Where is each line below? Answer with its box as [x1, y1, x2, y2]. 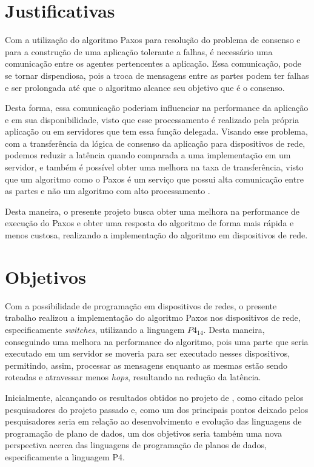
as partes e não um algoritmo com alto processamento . [5, 184, 210, 197]
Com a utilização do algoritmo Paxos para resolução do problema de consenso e [5, 33, 301, 46]
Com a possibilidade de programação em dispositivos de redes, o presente [5, 299, 277, 312]
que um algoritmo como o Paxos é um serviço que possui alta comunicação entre [5, 172, 304, 185]
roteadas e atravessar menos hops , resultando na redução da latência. [5, 371, 261, 383]
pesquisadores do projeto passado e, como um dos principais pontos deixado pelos [5, 403, 309, 415]
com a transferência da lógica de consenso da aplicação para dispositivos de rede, [5, 136, 306, 149]
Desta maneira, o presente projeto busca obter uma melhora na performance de [5, 204, 300, 217]
